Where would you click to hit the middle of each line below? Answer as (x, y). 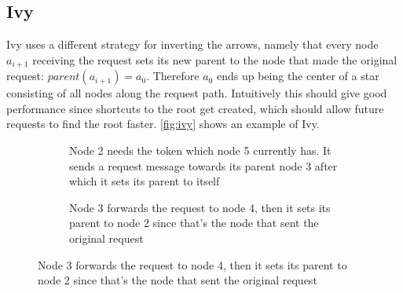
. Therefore (173, 76)
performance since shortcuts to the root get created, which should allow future (195, 108)
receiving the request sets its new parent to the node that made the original (215, 59)
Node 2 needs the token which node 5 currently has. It (200, 150)
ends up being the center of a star (298, 76)
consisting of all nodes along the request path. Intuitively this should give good (197, 93)
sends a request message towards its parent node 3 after (203, 165)
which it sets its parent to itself (145, 181)
